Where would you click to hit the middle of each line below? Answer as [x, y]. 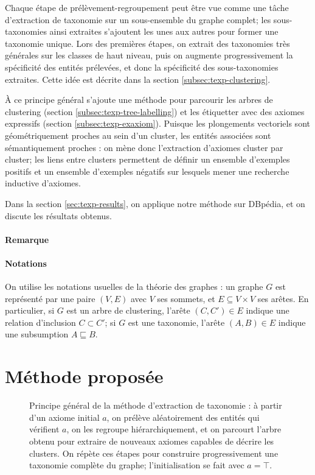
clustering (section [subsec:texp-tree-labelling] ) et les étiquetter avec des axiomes [155, 111]
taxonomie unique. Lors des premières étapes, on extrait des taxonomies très [147, 43]
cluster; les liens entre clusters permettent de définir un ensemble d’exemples [147, 159]
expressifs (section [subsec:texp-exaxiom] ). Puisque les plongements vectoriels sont [157, 123]
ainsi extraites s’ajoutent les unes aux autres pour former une [164, 31]
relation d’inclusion [40, 322]
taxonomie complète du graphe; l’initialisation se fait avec [137, 465]
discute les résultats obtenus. [58, 215]
